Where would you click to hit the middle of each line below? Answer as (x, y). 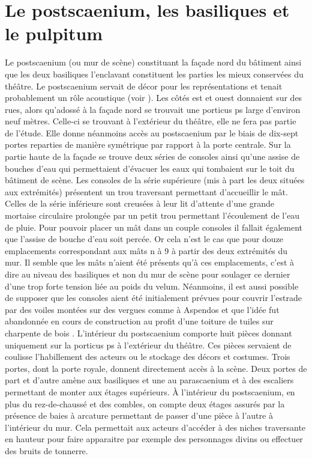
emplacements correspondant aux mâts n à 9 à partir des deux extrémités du (146, 250)
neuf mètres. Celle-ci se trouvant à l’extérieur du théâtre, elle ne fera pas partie (151, 121)
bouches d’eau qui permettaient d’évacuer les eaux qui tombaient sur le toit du (150, 168)
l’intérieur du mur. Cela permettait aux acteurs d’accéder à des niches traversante (155, 427)
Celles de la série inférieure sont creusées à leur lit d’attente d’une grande (139, 203)
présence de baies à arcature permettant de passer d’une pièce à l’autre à (139, 415)
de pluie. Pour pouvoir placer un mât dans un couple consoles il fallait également (154, 227)
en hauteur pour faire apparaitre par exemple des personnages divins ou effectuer (154, 439)
